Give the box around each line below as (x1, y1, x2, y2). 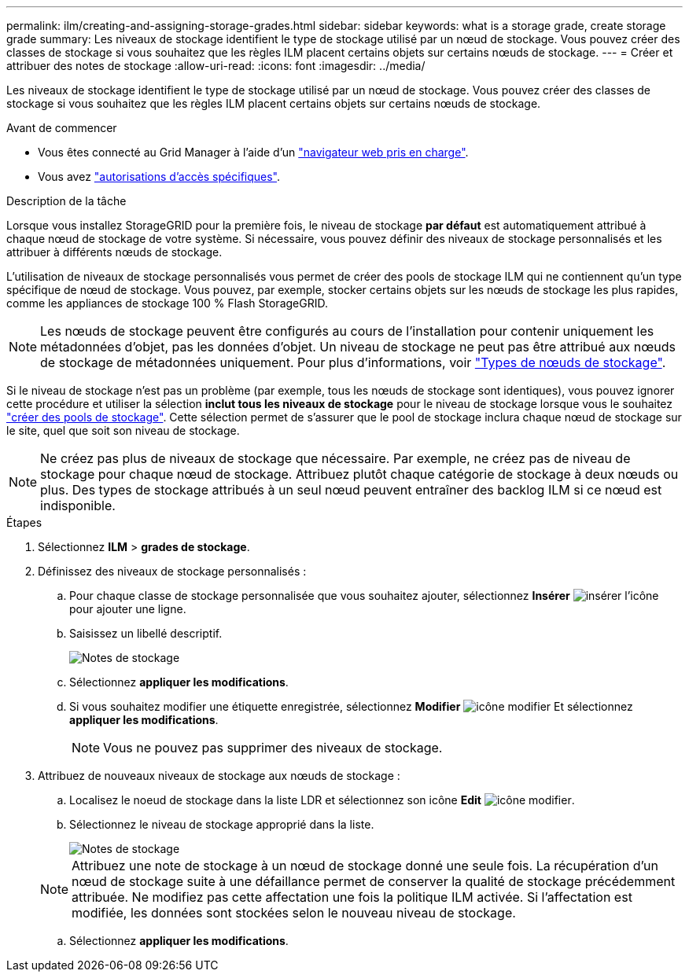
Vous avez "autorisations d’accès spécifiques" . (38, 170, 281, 183)
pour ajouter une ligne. (69, 602, 186, 616)
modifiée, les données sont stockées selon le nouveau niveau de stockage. (72, 905, 516, 921)
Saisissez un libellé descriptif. (69, 627, 223, 640)
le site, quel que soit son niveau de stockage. (6, 424, 240, 437)
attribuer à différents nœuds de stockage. (6, 245, 223, 259)
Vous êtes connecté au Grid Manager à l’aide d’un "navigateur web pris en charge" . (38, 145, 469, 159)
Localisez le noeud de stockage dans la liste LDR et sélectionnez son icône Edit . (69, 793, 575, 807)
